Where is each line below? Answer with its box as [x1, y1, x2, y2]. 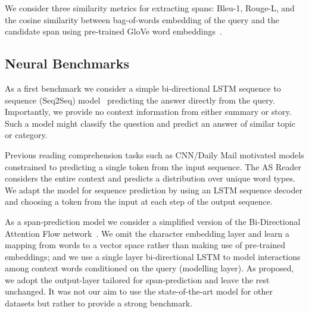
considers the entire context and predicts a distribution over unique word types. [5, 172, 295, 184]
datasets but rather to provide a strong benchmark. [5, 297, 193, 309]
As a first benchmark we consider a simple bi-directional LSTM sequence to [5, 82, 281, 94]
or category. [5, 129, 48, 141]
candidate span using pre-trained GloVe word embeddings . [5, 25, 222, 37]
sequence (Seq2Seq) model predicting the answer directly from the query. [5, 93, 275, 106]
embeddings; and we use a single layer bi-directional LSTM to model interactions [5, 250, 301, 262]
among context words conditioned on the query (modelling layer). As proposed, [5, 262, 294, 274]
